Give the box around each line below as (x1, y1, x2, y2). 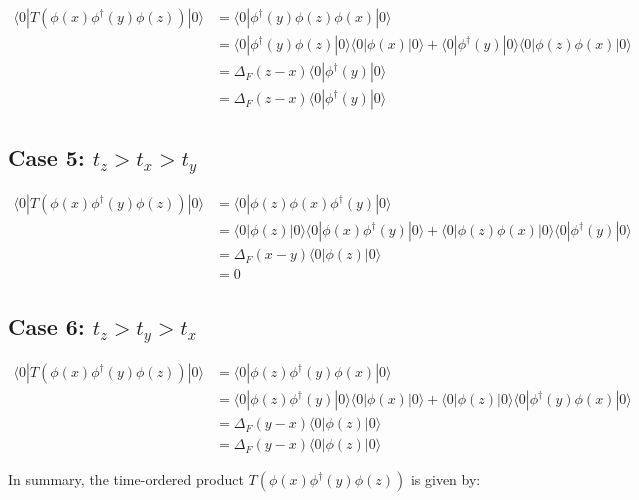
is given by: (410, 469, 481, 490)
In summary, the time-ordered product (8, 469, 244, 490)
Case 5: (8, 141, 85, 172)
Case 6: (8, 310, 85, 341)
